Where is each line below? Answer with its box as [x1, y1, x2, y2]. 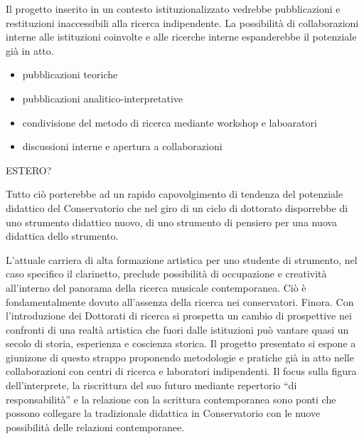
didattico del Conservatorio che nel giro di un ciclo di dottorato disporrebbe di [6, 200, 348, 215]
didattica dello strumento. [6, 228, 119, 243]
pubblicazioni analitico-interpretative [22, 90, 183, 105]
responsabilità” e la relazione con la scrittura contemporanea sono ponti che [6, 391, 336, 406]
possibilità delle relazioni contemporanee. [6, 419, 185, 434]
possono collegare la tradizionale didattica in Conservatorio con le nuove [6, 406, 321, 421]
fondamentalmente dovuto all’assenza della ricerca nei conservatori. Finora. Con [6, 294, 354, 309]
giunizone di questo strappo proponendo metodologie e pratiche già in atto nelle [6, 349, 354, 364]
